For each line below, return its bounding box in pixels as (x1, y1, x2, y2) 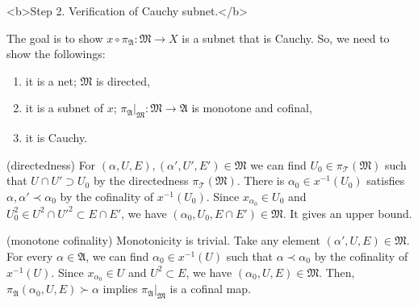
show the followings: (6, 45, 106, 62)
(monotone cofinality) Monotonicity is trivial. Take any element (6, 232, 321, 249)
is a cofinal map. (169, 280, 251, 297)
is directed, (95, 72, 150, 89)
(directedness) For (6, 156, 96, 173)
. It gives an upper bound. (282, 204, 412, 221)
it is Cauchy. (25, 129, 88, 146)
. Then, (319, 263, 355, 280)
